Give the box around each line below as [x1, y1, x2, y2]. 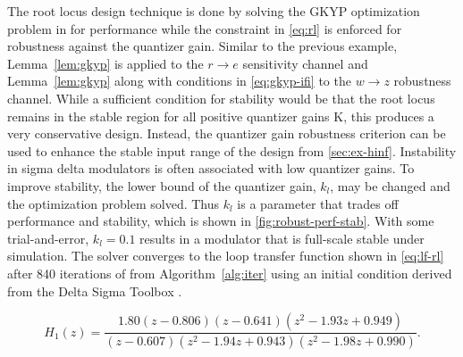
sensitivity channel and [242, 54, 368, 72]
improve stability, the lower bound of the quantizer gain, [7, 176, 316, 195]
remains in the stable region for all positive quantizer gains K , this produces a [7, 106, 434, 125]
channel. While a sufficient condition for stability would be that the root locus [7, 88, 435, 107]
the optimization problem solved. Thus [7, 194, 220, 212]
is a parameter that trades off [237, 194, 399, 212]
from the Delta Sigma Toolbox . [7, 281, 182, 300]
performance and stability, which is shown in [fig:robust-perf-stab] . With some [7, 212, 434, 230]
